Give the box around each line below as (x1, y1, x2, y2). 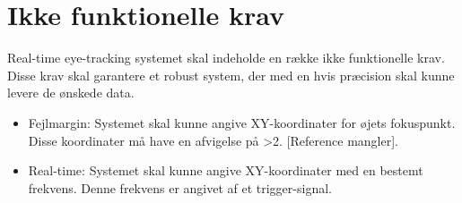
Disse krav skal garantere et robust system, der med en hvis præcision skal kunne (7, 65, 455, 84)
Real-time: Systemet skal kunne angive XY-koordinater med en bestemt (28, 161, 423, 180)
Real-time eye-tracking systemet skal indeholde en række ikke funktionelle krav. (7, 48, 445, 67)
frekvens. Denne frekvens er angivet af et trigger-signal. (28, 178, 332, 197)
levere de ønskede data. (7, 83, 135, 102)
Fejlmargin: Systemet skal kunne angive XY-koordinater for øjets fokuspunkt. (28, 113, 456, 131)
